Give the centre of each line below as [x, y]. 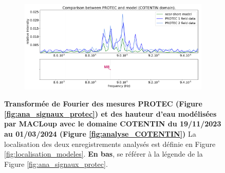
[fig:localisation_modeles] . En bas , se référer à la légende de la [104, 154]
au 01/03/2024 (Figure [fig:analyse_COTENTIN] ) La [100, 134]
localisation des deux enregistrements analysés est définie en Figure [110, 144]
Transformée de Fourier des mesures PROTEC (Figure [103, 104]
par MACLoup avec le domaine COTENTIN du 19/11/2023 [113, 124]
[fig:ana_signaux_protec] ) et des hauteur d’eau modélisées [110, 113]
